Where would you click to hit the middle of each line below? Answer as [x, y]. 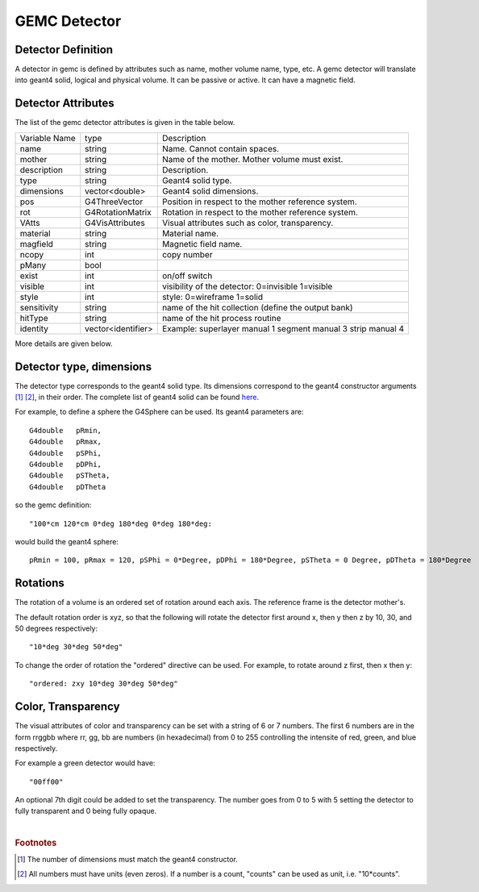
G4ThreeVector [114, 202]
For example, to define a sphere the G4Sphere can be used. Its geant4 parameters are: [159, 412]
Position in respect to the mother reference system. [260, 202]
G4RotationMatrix [119, 212]
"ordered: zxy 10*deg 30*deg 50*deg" [104, 684]
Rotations [40, 584]
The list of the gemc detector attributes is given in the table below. [125, 123]
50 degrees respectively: [56, 628]
